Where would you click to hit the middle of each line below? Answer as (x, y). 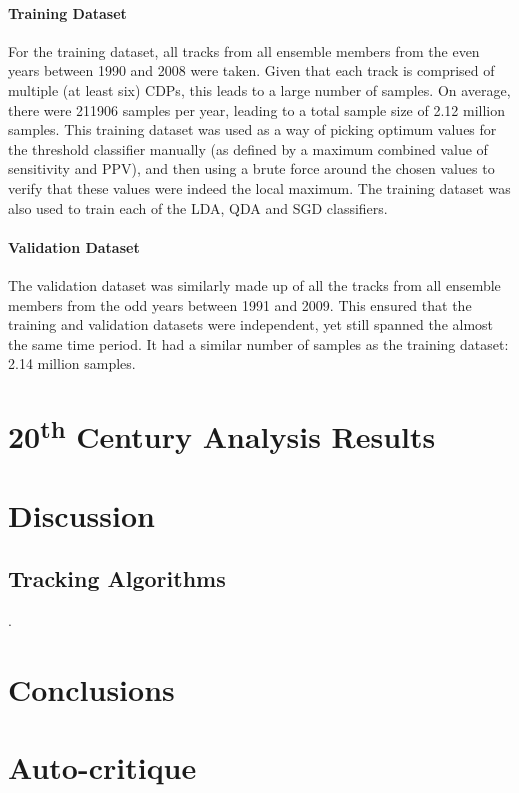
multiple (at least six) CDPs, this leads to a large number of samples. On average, (259, 89)
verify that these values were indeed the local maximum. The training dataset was (259, 187)
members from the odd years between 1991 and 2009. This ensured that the (240, 304)
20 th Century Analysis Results (222, 434)
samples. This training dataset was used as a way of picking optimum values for (252, 129)
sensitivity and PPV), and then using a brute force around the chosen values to (251, 168)
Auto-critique (102, 767)
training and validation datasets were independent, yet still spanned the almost (251, 324)
